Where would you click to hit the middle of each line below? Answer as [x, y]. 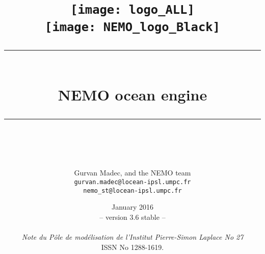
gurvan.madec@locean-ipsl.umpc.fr [132, 182]
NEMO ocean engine [132, 94]
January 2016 [132, 207]
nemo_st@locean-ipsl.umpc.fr [132, 190]
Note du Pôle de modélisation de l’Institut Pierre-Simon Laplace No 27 [132, 237]
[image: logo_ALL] [132, 10]
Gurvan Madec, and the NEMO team [132, 173]
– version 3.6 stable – [132, 217]
